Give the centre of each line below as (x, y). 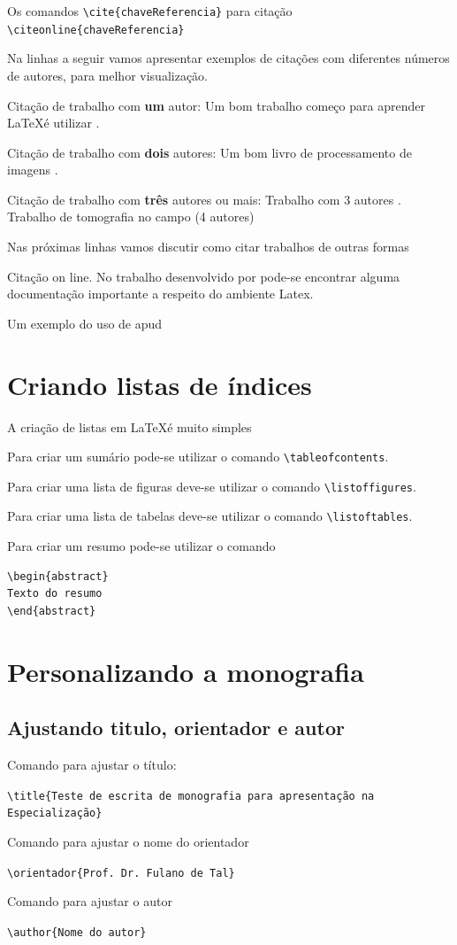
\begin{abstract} (58, 576)
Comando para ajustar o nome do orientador (128, 841)
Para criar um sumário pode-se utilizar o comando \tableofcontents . (198, 457)
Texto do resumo (55, 594)
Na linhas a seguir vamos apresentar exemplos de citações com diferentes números (228, 58)
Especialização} (55, 813)
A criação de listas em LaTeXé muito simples (129, 426)
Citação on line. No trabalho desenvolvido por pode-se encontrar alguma (204, 276)
